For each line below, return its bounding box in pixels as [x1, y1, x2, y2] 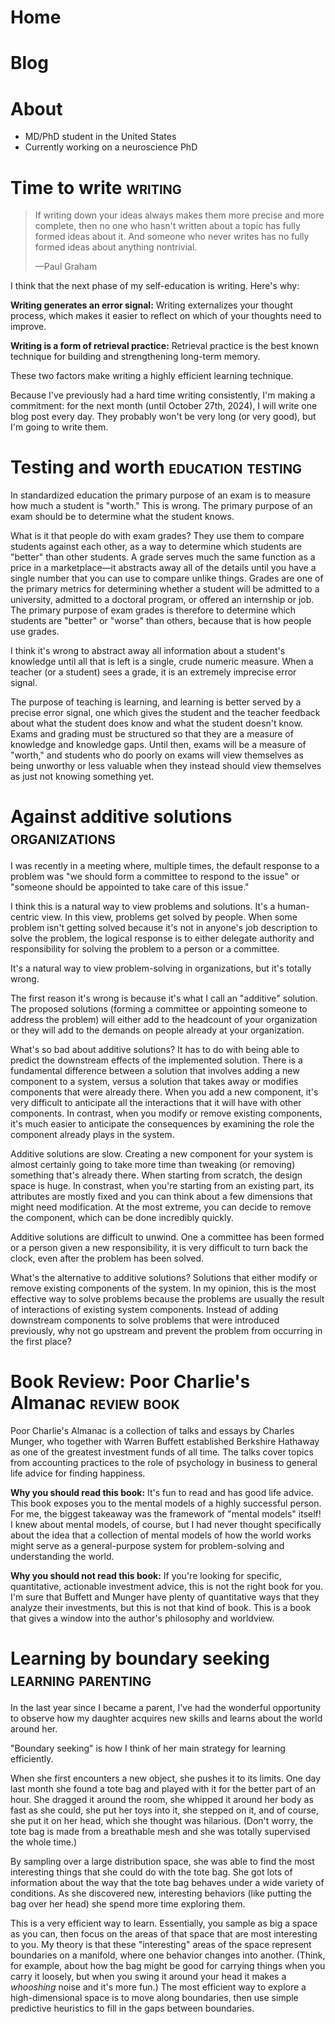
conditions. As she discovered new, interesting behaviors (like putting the [10, 1887, 313, 1899]
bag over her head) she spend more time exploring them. [10, 1898, 246, 1910]
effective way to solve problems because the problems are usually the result [10, 1293, 325, 1305]
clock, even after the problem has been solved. [10, 1252, 205, 1265]
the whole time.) [10, 1836, 78, 1848]
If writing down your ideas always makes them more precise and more [34, 209, 325, 221]
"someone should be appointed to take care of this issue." [10, 881, 250, 893]
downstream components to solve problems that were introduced [10, 1314, 280, 1326]
